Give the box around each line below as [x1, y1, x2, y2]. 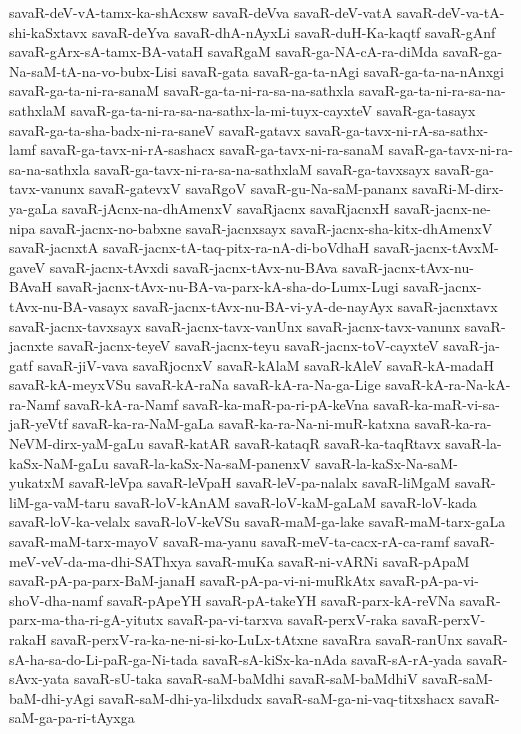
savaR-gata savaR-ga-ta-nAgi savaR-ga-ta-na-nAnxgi [181, 60, 504, 81]
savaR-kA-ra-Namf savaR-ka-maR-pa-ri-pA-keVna [64, 393, 369, 414]
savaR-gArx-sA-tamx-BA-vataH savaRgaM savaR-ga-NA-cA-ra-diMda [9, 41, 439, 62]
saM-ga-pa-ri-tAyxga [9, 707, 135, 728]
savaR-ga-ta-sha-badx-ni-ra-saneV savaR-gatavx [9, 119, 301, 140]
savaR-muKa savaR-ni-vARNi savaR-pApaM [196, 550, 470, 571]
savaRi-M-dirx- [412, 178, 504, 199]
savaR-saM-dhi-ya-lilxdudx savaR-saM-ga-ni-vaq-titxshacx [98, 687, 455, 708]
